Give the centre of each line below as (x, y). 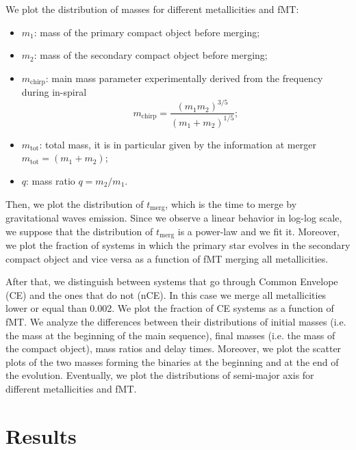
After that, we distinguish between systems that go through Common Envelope (172, 281)
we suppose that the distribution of (79, 231)
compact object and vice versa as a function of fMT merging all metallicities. (167, 258)
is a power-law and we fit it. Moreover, (258, 231)
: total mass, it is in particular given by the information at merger (178, 144)
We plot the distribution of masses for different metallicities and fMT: (152, 9)
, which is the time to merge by (231, 203)
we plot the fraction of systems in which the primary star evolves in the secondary (178, 245)
